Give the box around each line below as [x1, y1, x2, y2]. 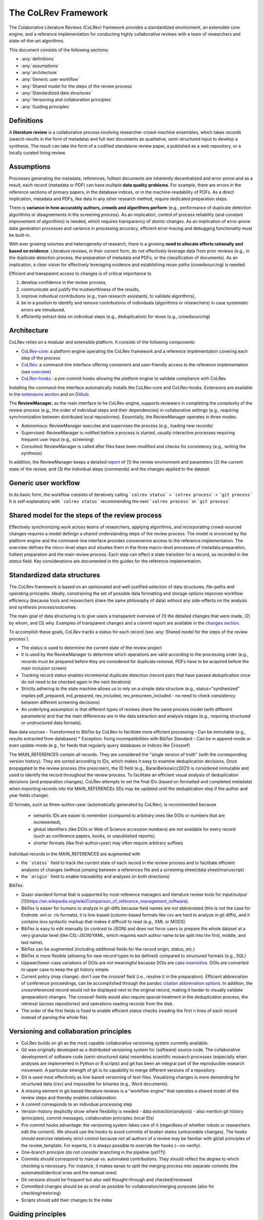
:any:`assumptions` [21, 62, 59, 68]
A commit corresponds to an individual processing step [21, 1101, 132, 1107]
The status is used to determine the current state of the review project [21, 645, 162, 651]
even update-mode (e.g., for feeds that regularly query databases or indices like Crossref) [9, 742, 190, 749]
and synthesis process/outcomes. [9, 604, 77, 610]
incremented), [33, 819, 62, 825]
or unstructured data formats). [21, 720, 82, 726]
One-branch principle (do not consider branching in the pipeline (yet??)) [21, 1149, 166, 1155]
